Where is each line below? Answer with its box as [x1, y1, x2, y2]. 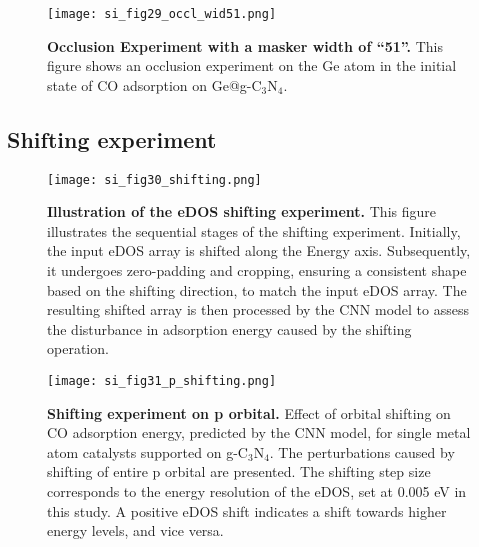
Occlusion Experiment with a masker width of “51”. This [47, 35, 443, 56]
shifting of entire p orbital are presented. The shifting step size [47, 461, 431, 482]
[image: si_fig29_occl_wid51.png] [47, 7, 277, 21]
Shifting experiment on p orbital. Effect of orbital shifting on [47, 402, 451, 423]
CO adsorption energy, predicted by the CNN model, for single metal [47, 422, 471, 443]
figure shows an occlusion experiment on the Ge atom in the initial [47, 55, 457, 76]
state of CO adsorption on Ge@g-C [47, 74, 262, 95]
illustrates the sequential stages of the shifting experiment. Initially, [47, 220, 461, 241]
